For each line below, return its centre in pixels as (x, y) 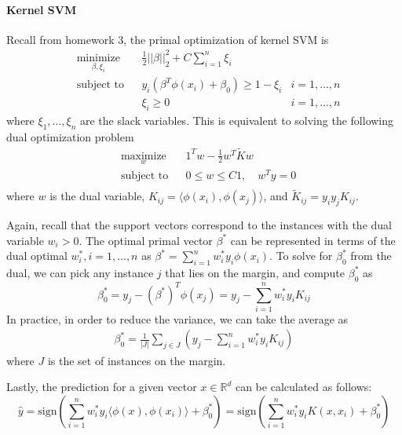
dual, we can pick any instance (80, 272)
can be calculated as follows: (303, 387)
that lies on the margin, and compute (255, 272)
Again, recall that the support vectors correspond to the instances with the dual (199, 224)
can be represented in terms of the (313, 240)
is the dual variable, (97, 196)
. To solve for (301, 256)
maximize (143, 156)
